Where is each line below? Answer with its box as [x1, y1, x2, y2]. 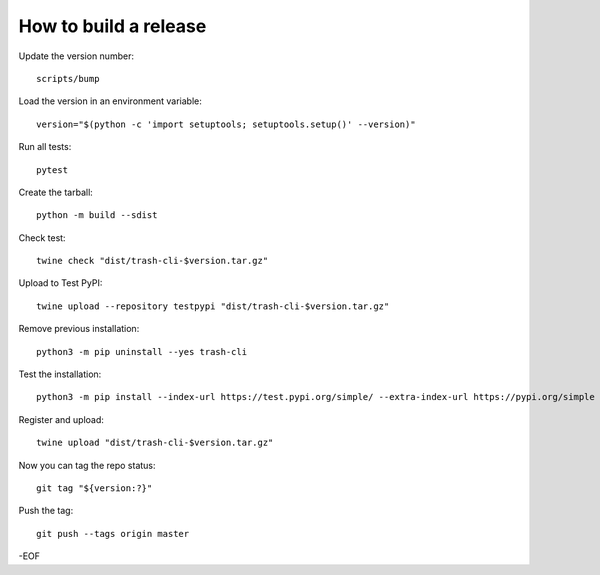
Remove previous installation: [18, 323, 140, 335]
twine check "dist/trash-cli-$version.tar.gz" [36, 255, 269, 267]
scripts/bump [36, 73, 100, 84]
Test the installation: [18, 368, 102, 380]
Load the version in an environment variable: [18, 95, 202, 107]
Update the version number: [18, 50, 135, 62]
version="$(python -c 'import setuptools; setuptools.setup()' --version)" [36, 118, 416, 130]
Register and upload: [18, 413, 105, 425]
